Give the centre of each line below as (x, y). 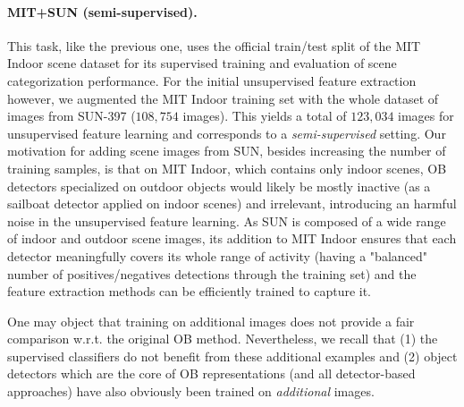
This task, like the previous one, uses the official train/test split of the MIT (214, 45)
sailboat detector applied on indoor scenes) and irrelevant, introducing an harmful (232, 203)
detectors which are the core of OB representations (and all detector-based (211, 373)
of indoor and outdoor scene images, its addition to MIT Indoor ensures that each (232, 238)
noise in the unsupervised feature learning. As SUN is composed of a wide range (227, 220)
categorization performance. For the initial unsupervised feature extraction (212, 80)
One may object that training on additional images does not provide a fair (211, 321)
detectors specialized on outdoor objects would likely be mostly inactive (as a (219, 186)
